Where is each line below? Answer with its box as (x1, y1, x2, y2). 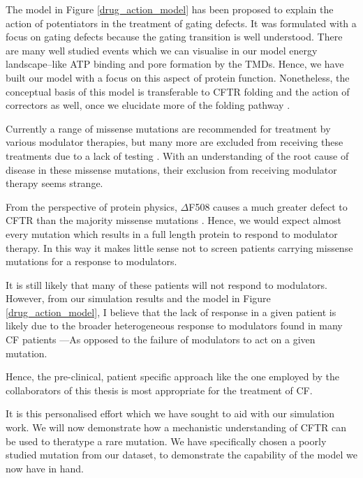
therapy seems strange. (6, 176, 103, 191)
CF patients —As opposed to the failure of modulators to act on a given (6, 332, 316, 347)
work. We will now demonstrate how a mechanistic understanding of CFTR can (6, 420, 346, 435)
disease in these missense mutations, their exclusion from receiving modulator (6, 162, 337, 177)
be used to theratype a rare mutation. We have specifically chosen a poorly (6, 433, 327, 448)
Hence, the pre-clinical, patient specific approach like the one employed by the (6, 369, 340, 384)
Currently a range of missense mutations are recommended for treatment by (6, 121, 331, 135)
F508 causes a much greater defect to (188, 199, 348, 214)
